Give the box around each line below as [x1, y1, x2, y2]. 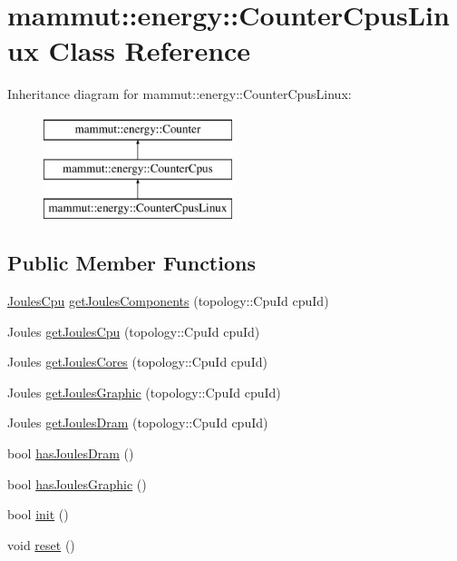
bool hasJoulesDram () [7, 444, 134, 463]
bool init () [7, 505, 69, 524]
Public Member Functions [7, 249, 256, 277]
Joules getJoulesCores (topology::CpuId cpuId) [7, 352, 267, 371]
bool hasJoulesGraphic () [7, 474, 147, 493]
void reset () [7, 535, 75, 554]
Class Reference [48, 32, 251, 69]
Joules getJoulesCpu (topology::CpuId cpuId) [7, 321, 260, 340]
